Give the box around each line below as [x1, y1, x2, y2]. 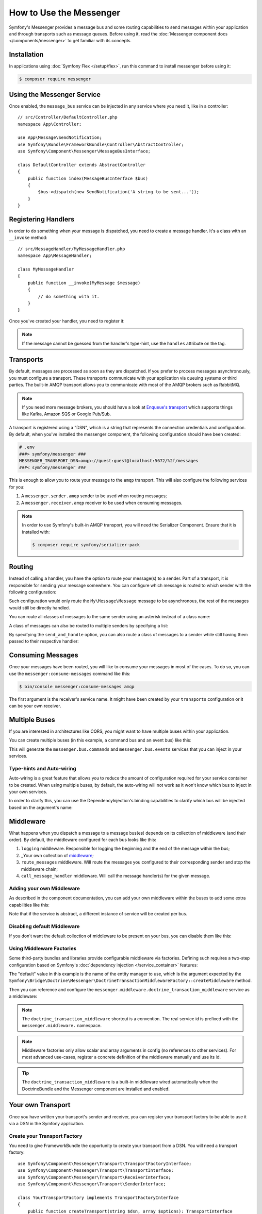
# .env [19, 444, 35, 450]
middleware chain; [21, 866, 58, 872]
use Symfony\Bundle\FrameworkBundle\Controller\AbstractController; [17, 141, 184, 147]
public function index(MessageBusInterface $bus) [27, 175, 148, 181]
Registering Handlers [9, 215, 75, 223]
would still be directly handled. [9, 605, 70, 610]
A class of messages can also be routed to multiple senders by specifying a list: [9, 623, 168, 628]
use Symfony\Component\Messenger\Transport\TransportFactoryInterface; [17, 1161, 192, 1166]
